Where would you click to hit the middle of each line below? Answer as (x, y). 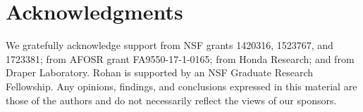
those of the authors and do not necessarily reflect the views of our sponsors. (171, 100)
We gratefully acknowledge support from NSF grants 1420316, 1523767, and (170, 45)
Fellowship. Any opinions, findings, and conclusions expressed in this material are (181, 86)
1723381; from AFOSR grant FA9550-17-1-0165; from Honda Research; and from (180, 58)
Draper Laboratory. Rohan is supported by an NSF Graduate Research (160, 72)
